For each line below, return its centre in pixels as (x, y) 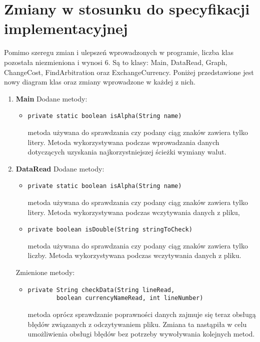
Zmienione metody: (45, 272)
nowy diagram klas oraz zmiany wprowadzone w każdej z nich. (100, 82)
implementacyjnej (66, 28)
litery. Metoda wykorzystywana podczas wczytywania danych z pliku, (134, 212)
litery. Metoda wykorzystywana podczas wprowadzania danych (123, 142)
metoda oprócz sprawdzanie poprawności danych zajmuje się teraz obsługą (142, 314)
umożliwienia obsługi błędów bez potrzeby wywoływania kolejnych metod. (141, 334)
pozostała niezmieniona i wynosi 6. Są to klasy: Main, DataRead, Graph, (116, 62)
